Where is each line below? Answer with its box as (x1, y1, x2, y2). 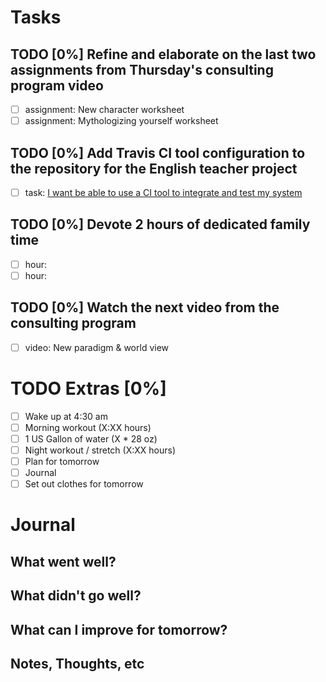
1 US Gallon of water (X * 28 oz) (24, 432, 158, 445)
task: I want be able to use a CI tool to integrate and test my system (24, 186, 303, 198)
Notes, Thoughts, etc (10, 655, 145, 672)
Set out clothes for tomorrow (24, 478, 144, 490)
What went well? (10, 553, 117, 570)
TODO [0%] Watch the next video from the (10, 299, 280, 316)
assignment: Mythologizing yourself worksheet (24, 115, 219, 127)
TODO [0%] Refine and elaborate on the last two (10, 46, 317, 63)
